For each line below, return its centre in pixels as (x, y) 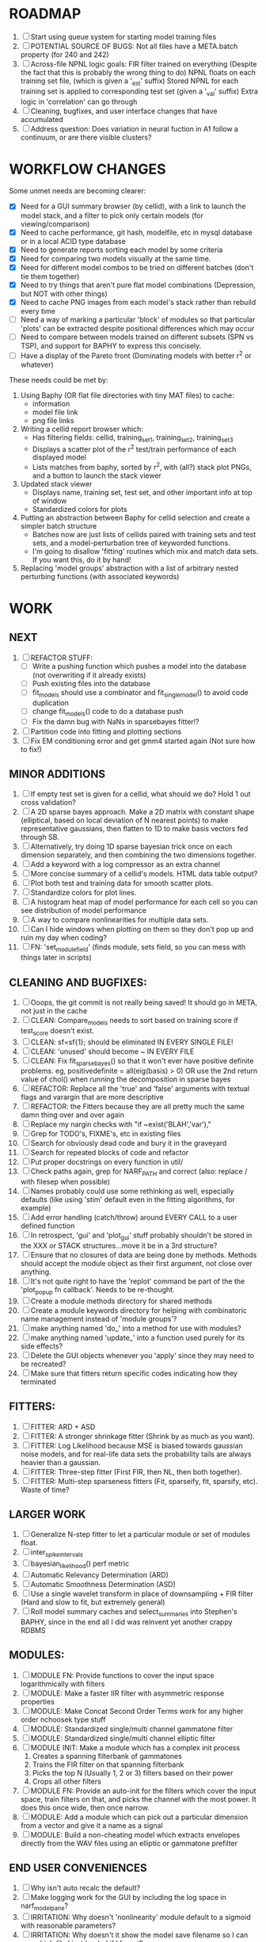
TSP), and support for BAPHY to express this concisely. (111, 346)
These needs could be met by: (59, 380)
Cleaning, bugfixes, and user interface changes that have (124, 111)
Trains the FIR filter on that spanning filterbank (108, 1765)
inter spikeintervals (57, 1553)
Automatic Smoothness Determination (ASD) (103, 1585)
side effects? (41, 1346)
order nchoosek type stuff (63, 1719)
